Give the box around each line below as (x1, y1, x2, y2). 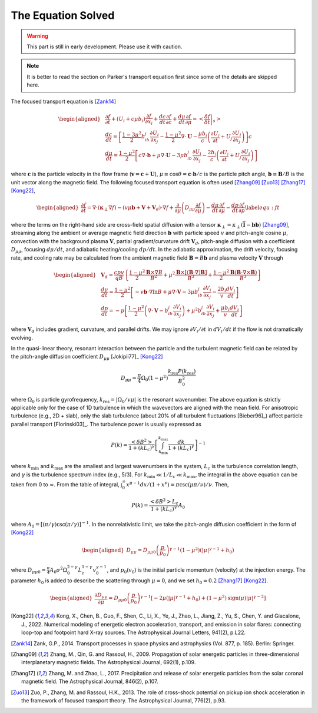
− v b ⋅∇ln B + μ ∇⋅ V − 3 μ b (135, 288, 198, 296)
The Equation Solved (11, 9, 115, 22)
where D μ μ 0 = (11, 566, 47, 575)
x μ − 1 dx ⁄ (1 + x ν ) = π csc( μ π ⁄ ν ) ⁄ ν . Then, (125, 480, 229, 488)
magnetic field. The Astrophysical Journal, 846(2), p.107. (21, 678, 158, 685)
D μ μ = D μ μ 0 (126, 546, 156, 555)
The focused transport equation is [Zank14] (11, 98, 117, 105)
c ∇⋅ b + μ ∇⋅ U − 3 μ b (138, 152, 188, 159)
